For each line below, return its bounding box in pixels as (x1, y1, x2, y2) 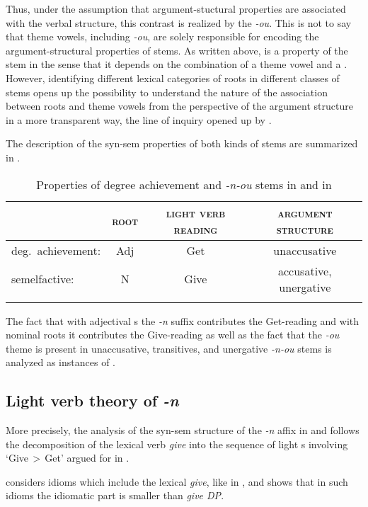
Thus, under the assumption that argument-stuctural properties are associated (6, 1, 346, 16)
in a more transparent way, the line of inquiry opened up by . (6, 112, 272, 127)
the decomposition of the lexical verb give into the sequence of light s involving (6, 436, 348, 451)
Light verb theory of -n (6, 389, 179, 411)
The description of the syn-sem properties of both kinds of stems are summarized (6, 136, 358, 151)
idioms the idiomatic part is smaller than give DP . (6, 488, 224, 503)
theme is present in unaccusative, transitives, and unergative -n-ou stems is (6, 341, 332, 355)
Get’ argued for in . (45, 450, 130, 465)
